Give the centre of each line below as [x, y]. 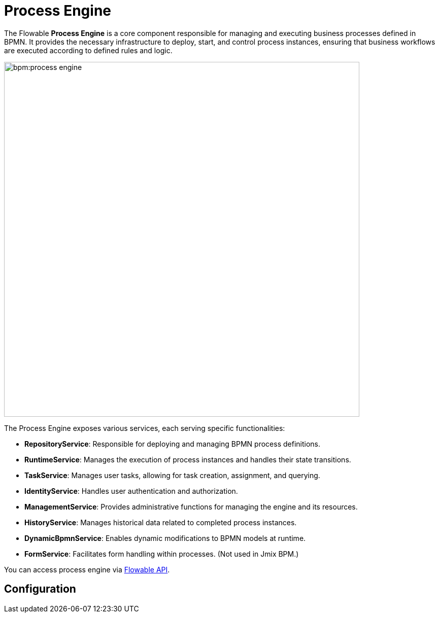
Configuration [40, 589]
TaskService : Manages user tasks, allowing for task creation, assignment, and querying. [172, 475]
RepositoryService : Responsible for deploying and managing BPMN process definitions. [173, 444]
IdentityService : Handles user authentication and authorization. [131, 491]
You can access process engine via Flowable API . [87, 569]
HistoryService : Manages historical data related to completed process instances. [161, 522]
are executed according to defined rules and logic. [88, 50]
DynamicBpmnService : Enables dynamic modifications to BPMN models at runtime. [165, 538]
